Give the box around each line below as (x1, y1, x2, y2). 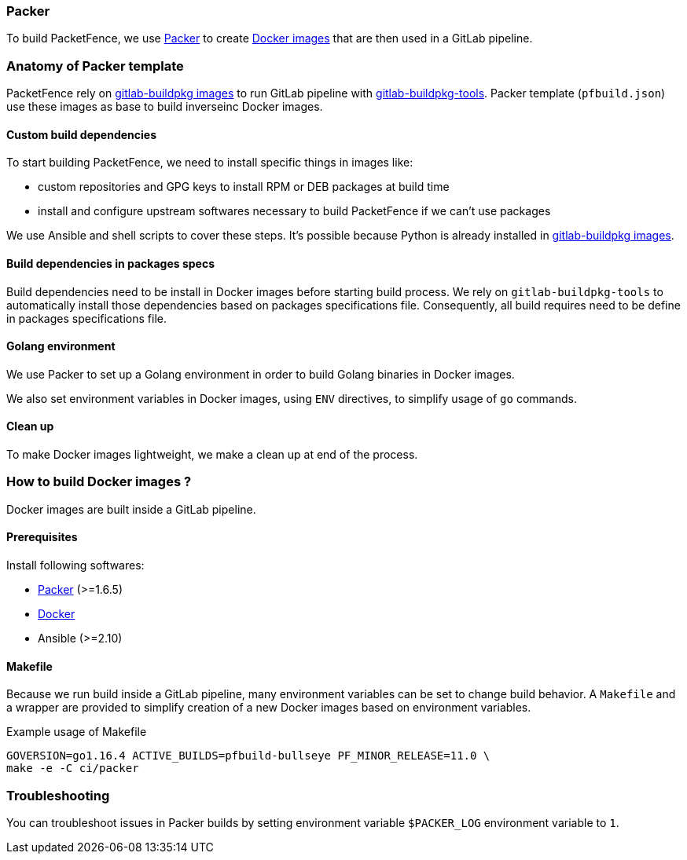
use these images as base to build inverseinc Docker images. (6, 100, 323, 114)
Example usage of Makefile (6, 725, 147, 739)
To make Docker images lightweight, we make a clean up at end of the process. (6, 448, 418, 461)
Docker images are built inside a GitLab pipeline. (6, 502, 256, 516)
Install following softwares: (6, 558, 145, 572)
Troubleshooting (6, 787, 110, 803)
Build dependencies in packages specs (6, 256, 215, 270)
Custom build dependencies (6, 127, 156, 141)
